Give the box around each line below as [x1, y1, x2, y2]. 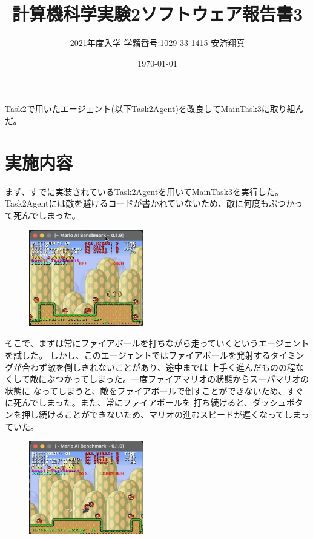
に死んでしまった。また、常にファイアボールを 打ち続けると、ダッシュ [5, 396, 286, 409]
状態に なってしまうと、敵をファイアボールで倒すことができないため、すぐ [5, 384, 304, 397]
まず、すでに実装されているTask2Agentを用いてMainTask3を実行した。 [5, 185, 284, 197]
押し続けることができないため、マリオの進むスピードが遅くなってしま [21, 408, 301, 420]
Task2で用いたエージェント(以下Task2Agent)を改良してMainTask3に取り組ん [5, 102, 304, 115]
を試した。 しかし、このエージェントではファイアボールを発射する [5, 349, 271, 361]
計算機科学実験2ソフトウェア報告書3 [12, 1, 303, 26]
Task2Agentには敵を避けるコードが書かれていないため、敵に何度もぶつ [5, 197, 286, 210]
